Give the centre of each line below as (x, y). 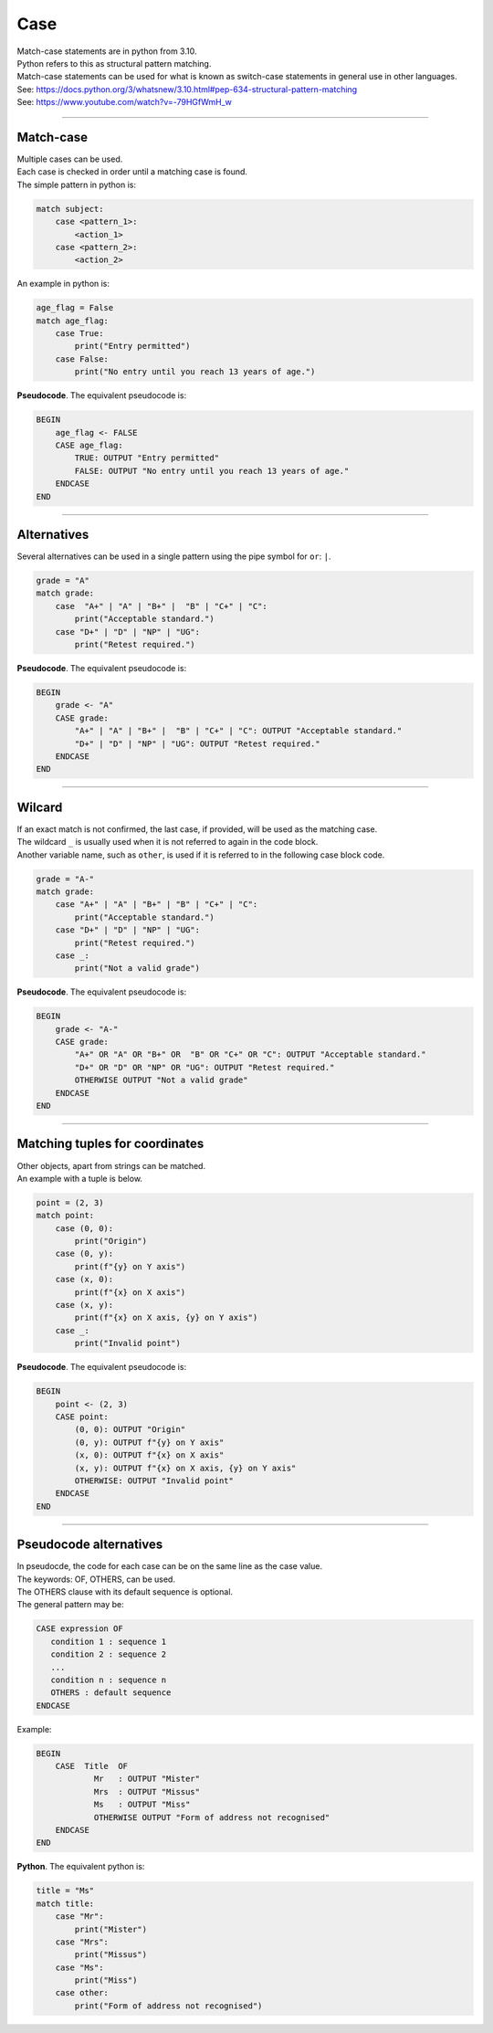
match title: (65, 1903)
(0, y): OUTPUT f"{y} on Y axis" (149, 1442)
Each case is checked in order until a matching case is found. (132, 172)
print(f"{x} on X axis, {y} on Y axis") (166, 1318)
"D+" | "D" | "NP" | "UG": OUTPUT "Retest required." (197, 743)
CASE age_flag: (89, 446)
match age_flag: (73, 321)
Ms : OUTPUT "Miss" (142, 1805)
